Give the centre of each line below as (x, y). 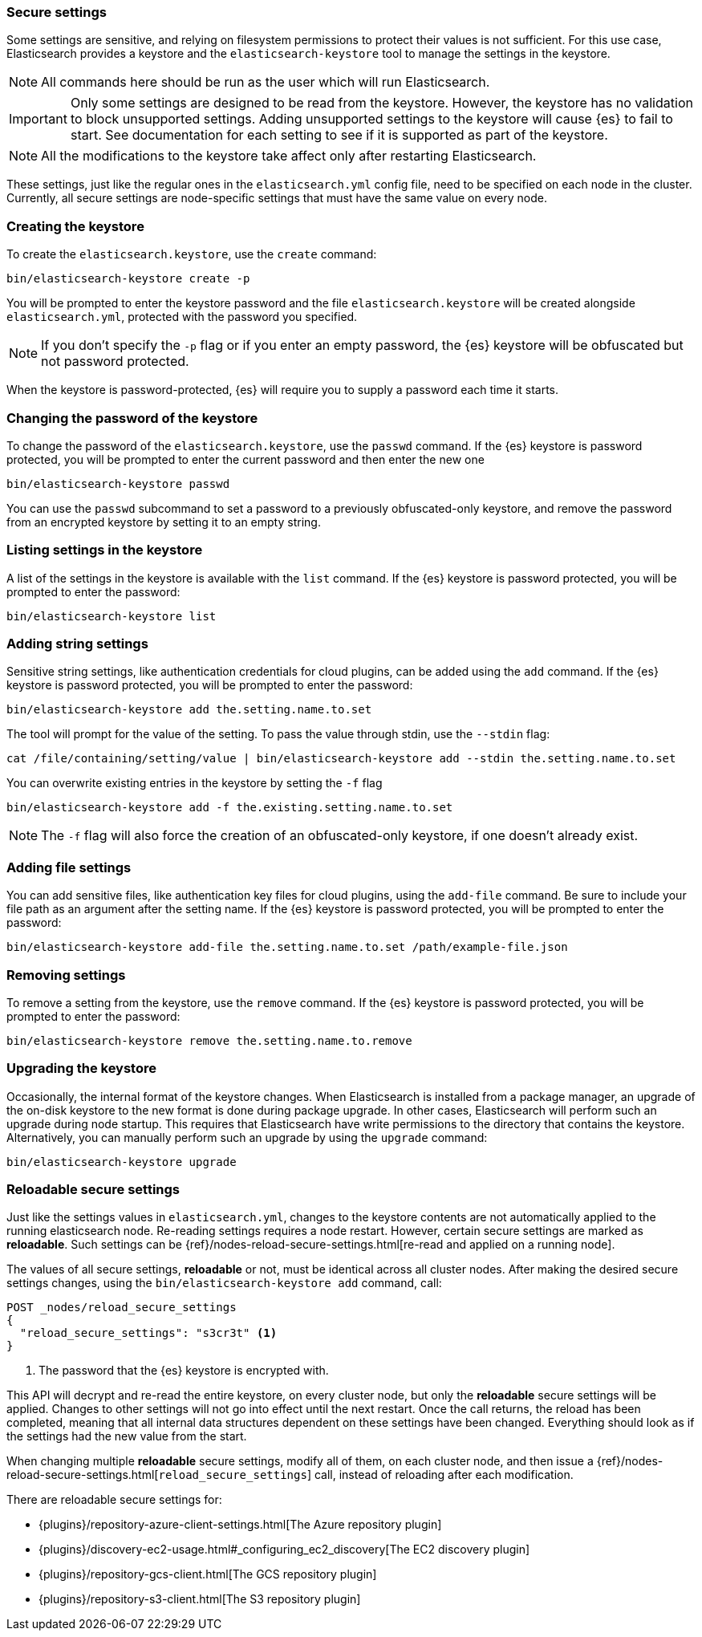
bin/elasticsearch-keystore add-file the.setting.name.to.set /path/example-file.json (287, 947)
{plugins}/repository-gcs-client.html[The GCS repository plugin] (208, 1574)
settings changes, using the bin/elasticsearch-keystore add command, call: (224, 1283)
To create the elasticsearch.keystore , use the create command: (192, 254)
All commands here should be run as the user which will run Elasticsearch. (266, 82)
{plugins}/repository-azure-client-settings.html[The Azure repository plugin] (240, 1525)
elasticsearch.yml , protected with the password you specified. (182, 317)
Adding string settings (77, 644)
